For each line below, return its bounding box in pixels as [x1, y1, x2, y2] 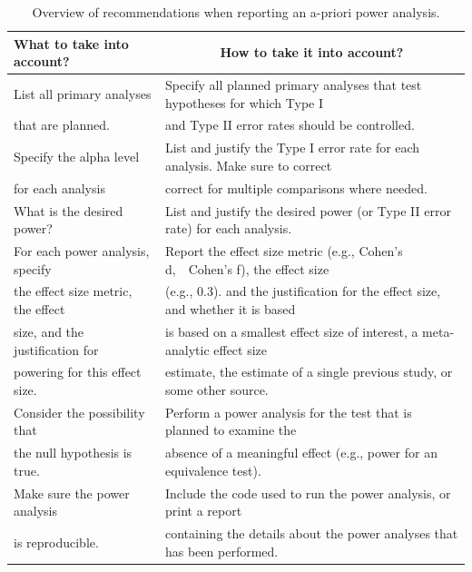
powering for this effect [14, 362, 142, 381]
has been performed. [164, 541, 279, 560]
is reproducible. [14, 532, 99, 551]
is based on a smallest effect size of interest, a [164, 321, 418, 340]
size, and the [14, 321, 84, 340]
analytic [164, 340, 210, 359]
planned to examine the [164, 420, 297, 439]
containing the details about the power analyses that [164, 524, 458, 543]
